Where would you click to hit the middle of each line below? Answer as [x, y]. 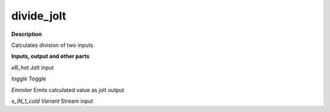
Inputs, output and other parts [50, 56]
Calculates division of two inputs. [53, 45]
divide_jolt [39, 16]
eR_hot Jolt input [33, 68]
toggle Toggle [29, 79]
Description [27, 34]
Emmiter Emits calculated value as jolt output [68, 90]
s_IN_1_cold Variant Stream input [52, 101]
